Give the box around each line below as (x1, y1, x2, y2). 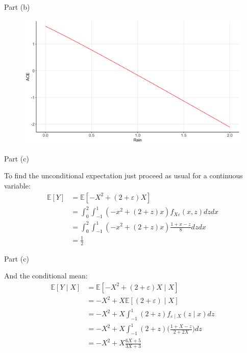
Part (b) (4, 2, 30, 12)
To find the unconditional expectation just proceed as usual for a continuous (4, 170, 243, 181)
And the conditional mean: (4, 270, 88, 281)
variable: (4, 180, 31, 191)
